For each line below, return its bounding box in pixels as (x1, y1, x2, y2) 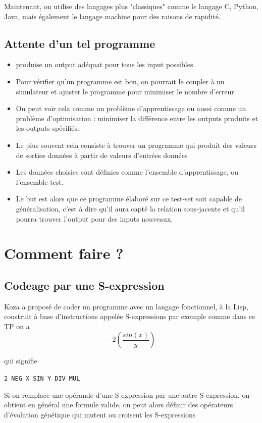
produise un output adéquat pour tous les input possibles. (16, 59, 195, 70)
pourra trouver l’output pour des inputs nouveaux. (16, 213, 173, 224)
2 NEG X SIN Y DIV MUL (4, 375, 80, 383)
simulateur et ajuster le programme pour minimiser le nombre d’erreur (16, 86, 234, 96)
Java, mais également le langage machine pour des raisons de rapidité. (4, 11, 221, 21)
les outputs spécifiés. (16, 123, 79, 133)
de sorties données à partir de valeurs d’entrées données (16, 149, 188, 160)
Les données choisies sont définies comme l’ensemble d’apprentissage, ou (16, 167, 239, 177)
